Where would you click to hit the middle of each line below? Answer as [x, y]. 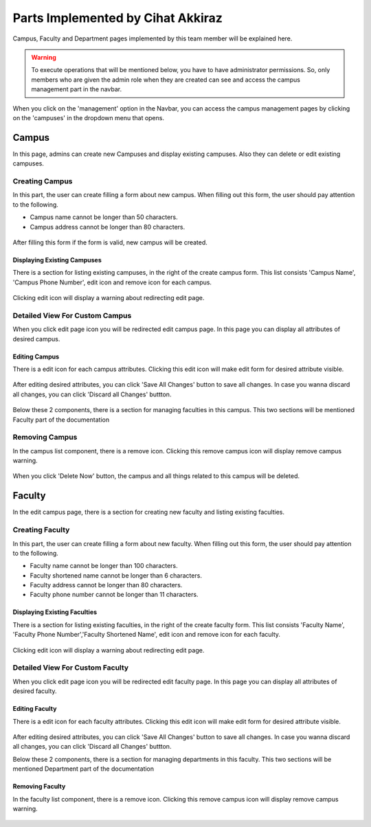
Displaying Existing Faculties [55, 612]
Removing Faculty [39, 786]
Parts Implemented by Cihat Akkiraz [118, 18]
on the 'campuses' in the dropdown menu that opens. [89, 117]
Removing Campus [45, 438]
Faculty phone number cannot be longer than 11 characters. [114, 595]
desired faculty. [35, 691]
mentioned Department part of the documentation [83, 769]
